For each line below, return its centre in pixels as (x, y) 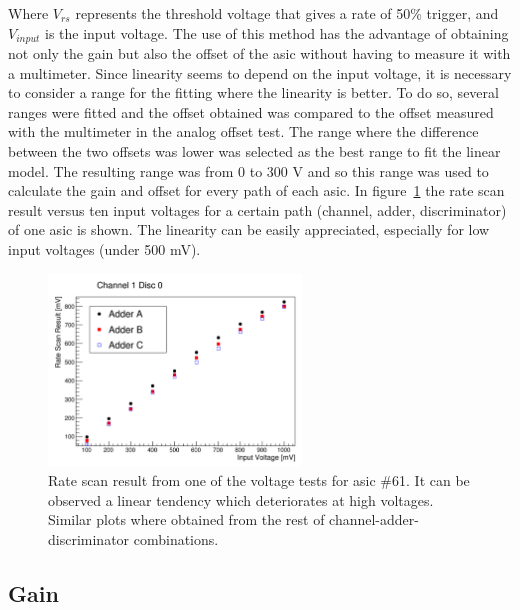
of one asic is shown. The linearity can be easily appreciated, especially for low (249, 229)
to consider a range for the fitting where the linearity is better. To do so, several (253, 92)
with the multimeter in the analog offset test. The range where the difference (243, 131)
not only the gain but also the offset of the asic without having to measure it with (259, 53)
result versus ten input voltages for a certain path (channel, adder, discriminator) (257, 209)
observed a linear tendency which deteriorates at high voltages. (241, 499)
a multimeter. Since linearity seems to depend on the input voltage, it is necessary (260, 72)
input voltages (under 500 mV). (104, 248)
